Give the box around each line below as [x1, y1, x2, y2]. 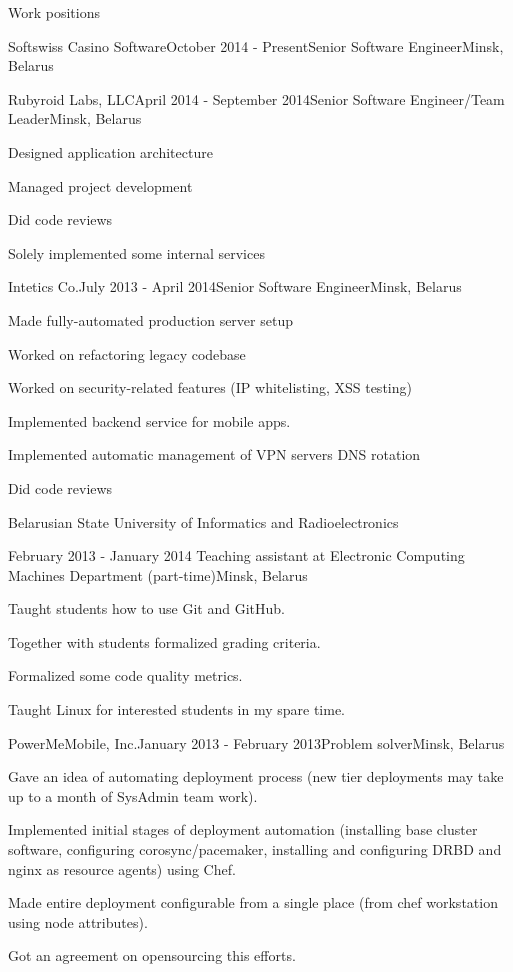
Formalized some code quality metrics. [8, 665, 243, 686]
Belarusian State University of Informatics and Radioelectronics [8, 511, 399, 532]
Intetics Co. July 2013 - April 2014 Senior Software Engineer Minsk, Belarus [8, 276, 462, 297]
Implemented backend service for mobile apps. [8, 410, 291, 431]
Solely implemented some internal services [8, 242, 265, 263]
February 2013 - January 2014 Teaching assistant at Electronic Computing [8, 545, 465, 566]
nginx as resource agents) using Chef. [8, 858, 236, 879]
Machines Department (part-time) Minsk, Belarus [8, 564, 308, 585]
